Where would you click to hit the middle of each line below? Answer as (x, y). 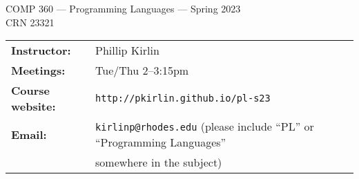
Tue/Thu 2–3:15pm (142, 70)
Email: (29, 134)
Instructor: (41, 50)
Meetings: (38, 70)
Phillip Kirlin (127, 50)
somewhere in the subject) (159, 162)
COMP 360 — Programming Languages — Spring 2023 (123, 8)
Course (31, 91)
